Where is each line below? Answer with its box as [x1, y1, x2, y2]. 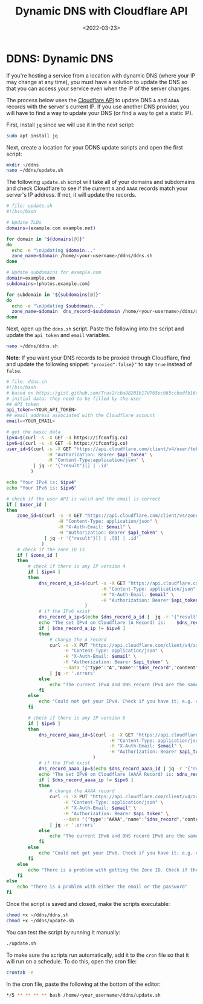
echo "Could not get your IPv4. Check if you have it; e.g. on [38, 698, 201, 704]
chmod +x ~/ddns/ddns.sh [6, 912, 69, 918]
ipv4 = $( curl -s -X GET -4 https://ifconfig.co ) [6, 435, 129, 441]
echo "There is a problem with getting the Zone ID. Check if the [28, 867, 199, 873]
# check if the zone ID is [17, 546, 85, 553]
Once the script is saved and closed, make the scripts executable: [6, 901, 170, 908]
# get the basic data [6, 429, 61, 435]
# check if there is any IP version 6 [28, 715, 126, 721]
